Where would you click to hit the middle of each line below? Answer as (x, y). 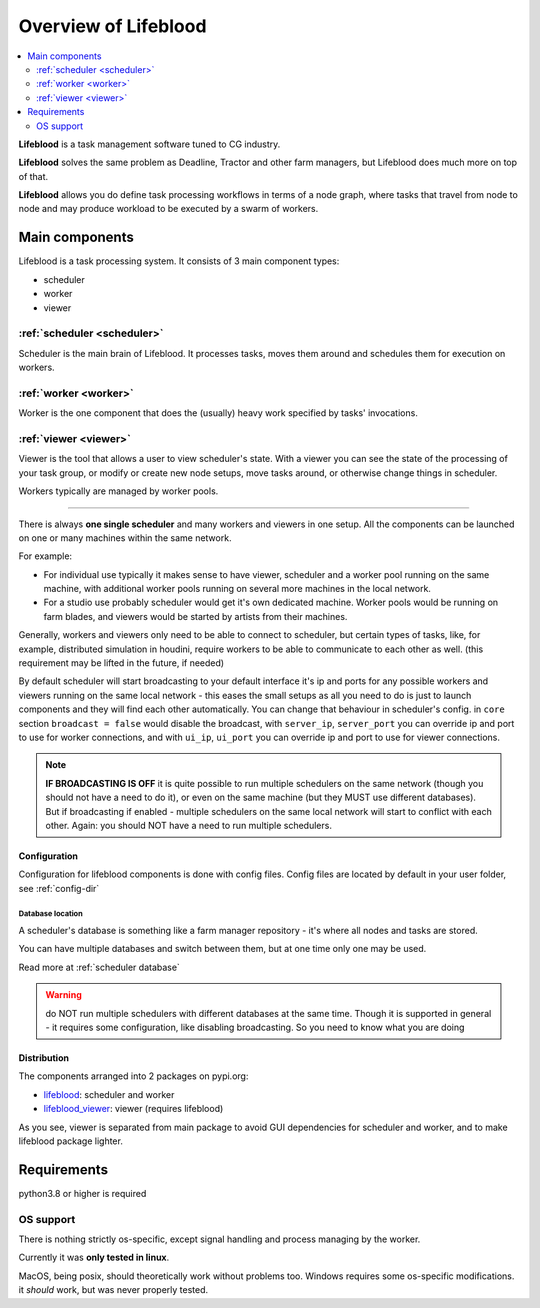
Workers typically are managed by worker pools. (118, 491)
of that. (33, 176)
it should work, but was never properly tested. (113, 1290)
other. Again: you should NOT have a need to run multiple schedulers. (188, 825)
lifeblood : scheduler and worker (109, 1094)
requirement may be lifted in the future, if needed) (121, 663)
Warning (63, 995)
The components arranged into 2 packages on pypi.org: (133, 1076)
